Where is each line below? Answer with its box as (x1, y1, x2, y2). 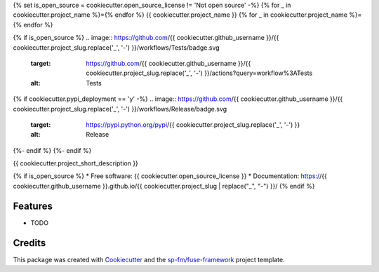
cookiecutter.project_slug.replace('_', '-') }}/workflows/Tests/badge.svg (13, 43, 220, 52)
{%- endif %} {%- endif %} (13, 146, 92, 154)
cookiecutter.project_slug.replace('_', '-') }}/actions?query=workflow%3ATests (86, 69, 313, 77)
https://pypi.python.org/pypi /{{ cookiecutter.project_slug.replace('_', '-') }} (86, 120, 300, 129)
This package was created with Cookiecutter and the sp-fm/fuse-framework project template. (13, 255, 285, 264)
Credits (13, 237, 46, 249)
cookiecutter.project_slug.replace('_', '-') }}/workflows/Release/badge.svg (13, 104, 227, 113)
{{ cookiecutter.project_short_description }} (13, 159, 138, 168)
